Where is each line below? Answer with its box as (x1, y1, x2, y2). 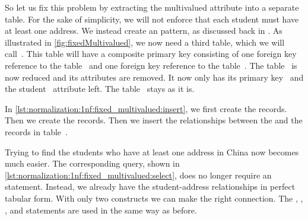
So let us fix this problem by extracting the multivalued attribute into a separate (5, 1, 299, 13)
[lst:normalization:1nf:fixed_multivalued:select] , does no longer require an (5, 168, 272, 181)
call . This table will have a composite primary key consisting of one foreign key (5, 47, 297, 60)
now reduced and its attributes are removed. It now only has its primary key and (5, 71, 304, 83)
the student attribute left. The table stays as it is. (5, 82, 195, 95)
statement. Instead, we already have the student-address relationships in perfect (5, 180, 296, 193)
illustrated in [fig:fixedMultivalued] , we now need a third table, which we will (5, 36, 285, 48)
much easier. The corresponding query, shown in (5, 157, 180, 170)
